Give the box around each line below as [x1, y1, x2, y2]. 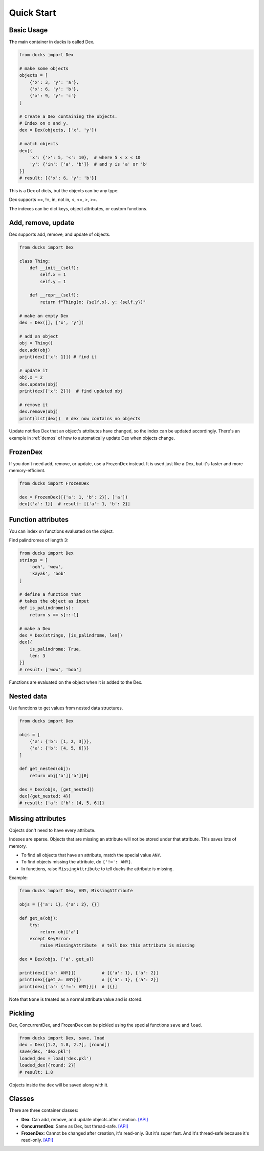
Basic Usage [9, 26, 48, 34]
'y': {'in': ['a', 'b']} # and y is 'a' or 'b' [29, 161, 149, 167]
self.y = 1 [40, 279, 66, 284]
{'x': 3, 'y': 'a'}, [29, 79, 79, 85]
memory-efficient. [9, 468, 46, 474]
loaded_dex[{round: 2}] [19, 1062, 77, 1068]
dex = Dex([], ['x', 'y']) [19, 320, 84, 325]
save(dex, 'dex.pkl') [19, 1049, 71, 1054]
